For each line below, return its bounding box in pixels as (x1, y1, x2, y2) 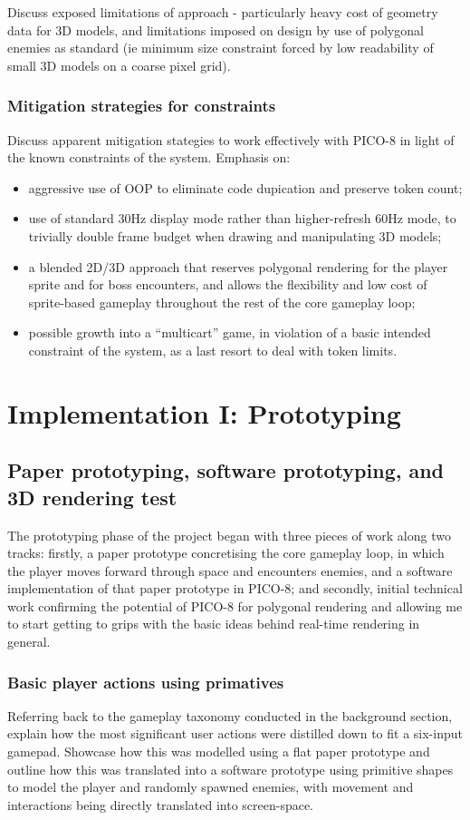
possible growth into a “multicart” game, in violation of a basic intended (28, 323, 431, 342)
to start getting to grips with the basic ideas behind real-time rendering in (7, 614, 420, 633)
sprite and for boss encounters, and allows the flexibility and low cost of (28, 275, 427, 294)
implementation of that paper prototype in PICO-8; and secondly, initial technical (7, 579, 463, 598)
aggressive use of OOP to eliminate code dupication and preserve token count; (28, 178, 463, 197)
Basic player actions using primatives (7, 670, 284, 693)
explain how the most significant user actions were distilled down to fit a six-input (7, 724, 463, 743)
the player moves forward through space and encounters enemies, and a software (7, 561, 453, 580)
